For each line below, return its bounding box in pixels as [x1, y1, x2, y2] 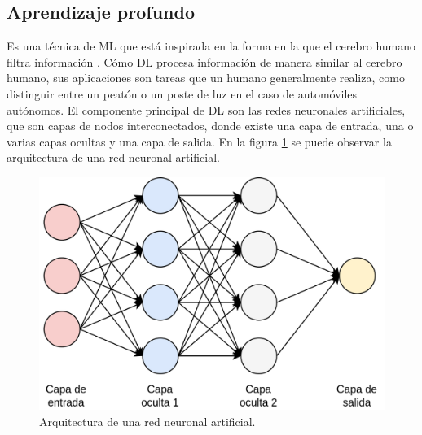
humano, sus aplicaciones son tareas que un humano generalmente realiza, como [7, 69, 405, 86]
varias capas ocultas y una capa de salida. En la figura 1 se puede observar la [7, 133, 392, 150]
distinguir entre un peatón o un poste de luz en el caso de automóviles [7, 85, 358, 102]
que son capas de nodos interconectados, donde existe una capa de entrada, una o [7, 117, 414, 134]
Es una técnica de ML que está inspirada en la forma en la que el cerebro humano [7, 37, 416, 54]
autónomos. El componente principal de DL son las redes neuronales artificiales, [7, 101, 406, 118]
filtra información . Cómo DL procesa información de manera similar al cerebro [7, 53, 402, 70]
